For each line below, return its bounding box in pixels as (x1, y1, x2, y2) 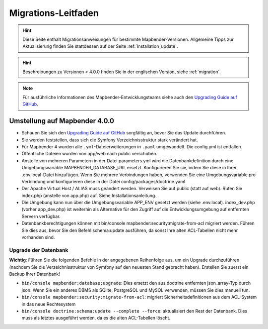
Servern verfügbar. (21, 213, 61, 219)
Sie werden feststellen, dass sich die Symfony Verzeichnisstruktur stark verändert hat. (21, 137, 198, 143)
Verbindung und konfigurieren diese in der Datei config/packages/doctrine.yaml (21, 178, 186, 184)
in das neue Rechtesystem (21, 301, 76, 307)
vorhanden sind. (21, 234, 55, 240)
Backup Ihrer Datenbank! (9, 271, 61, 277)
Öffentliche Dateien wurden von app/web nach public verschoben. (21, 151, 158, 157)
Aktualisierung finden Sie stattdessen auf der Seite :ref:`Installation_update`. (22, 43, 178, 49)
